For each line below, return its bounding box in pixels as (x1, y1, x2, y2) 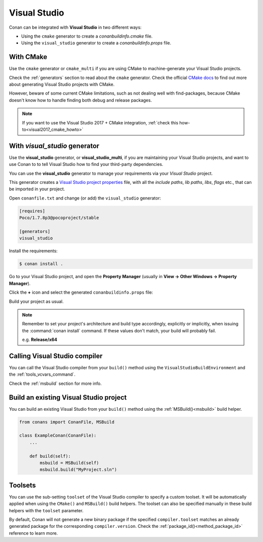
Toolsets (9, 481, 36, 489)
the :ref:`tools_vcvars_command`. (9, 371, 75, 378)
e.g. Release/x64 (22, 337, 57, 342)
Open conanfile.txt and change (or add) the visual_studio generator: (9, 195, 161, 201)
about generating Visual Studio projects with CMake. (9, 81, 115, 87)
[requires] (19, 208, 45, 214)
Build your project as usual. (9, 298, 64, 304)
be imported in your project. (9, 186, 65, 192)
